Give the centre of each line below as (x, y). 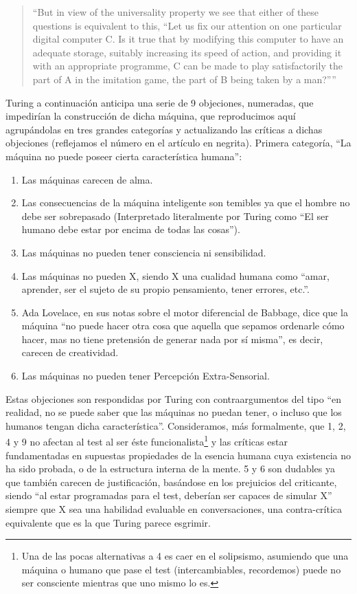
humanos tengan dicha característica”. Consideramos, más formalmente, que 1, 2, (176, 425)
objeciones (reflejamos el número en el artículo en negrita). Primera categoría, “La (178, 143)
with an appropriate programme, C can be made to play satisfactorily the (187, 66)
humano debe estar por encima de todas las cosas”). (131, 229)
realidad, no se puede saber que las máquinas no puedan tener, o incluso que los (174, 412)
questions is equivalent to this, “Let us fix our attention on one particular (187, 25)
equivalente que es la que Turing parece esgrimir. (108, 522)
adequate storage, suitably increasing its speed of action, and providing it (187, 52)
